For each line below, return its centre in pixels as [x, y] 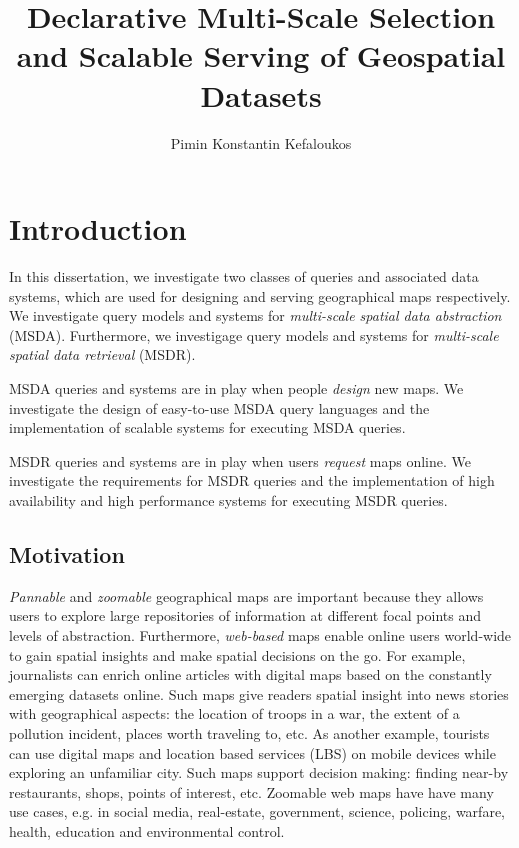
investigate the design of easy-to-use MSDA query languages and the [219, 407]
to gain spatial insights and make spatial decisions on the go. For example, [237, 654]
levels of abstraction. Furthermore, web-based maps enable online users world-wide [260, 634]
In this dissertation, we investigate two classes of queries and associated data [244, 276]
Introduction [98, 228]
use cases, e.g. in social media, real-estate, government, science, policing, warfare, [257, 811]
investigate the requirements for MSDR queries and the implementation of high [252, 480]
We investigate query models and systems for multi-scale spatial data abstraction [255, 315]
